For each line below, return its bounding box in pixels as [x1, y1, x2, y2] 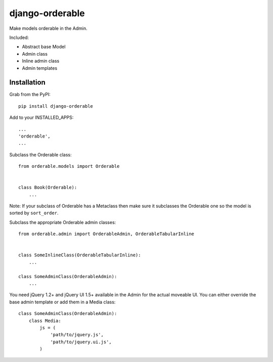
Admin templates [22, 65, 58, 71]
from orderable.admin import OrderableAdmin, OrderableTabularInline [18, 231, 195, 237]
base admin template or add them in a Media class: [9, 299, 116, 305]
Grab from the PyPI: [9, 92, 51, 98]
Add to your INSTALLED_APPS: [9, 114, 74, 121]
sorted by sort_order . [9, 210, 59, 216]
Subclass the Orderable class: [9, 152, 72, 158]
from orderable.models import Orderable [18, 163, 120, 169]
